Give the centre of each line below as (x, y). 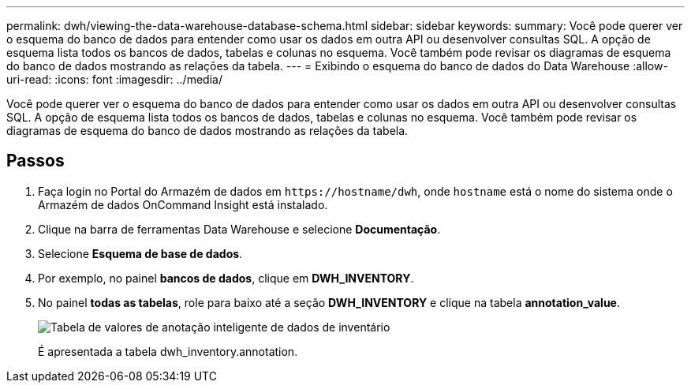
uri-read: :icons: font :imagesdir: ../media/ (114, 79)
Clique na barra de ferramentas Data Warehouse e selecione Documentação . (239, 229)
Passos (35, 161)
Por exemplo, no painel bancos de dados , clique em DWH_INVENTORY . (226, 278)
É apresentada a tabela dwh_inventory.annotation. (168, 351)
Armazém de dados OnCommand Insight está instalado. (183, 204)
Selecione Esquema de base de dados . (140, 253)
